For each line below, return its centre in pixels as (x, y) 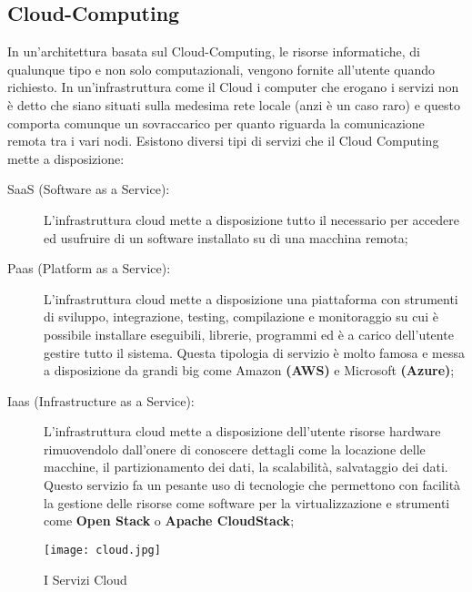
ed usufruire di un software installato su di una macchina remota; (226, 237)
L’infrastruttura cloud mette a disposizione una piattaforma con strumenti (251, 298)
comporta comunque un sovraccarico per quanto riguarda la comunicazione (216, 122)
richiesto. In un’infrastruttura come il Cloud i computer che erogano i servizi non (233, 87)
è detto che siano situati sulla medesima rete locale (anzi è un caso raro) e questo (234, 104)
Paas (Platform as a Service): (89, 268)
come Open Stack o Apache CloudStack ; (169, 521)
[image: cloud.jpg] (102, 550)
